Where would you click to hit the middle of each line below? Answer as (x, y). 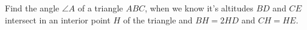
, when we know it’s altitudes (199, 8)
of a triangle (101, 8)
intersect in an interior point (58, 19)
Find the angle (32, 8)
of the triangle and (158, 19)
